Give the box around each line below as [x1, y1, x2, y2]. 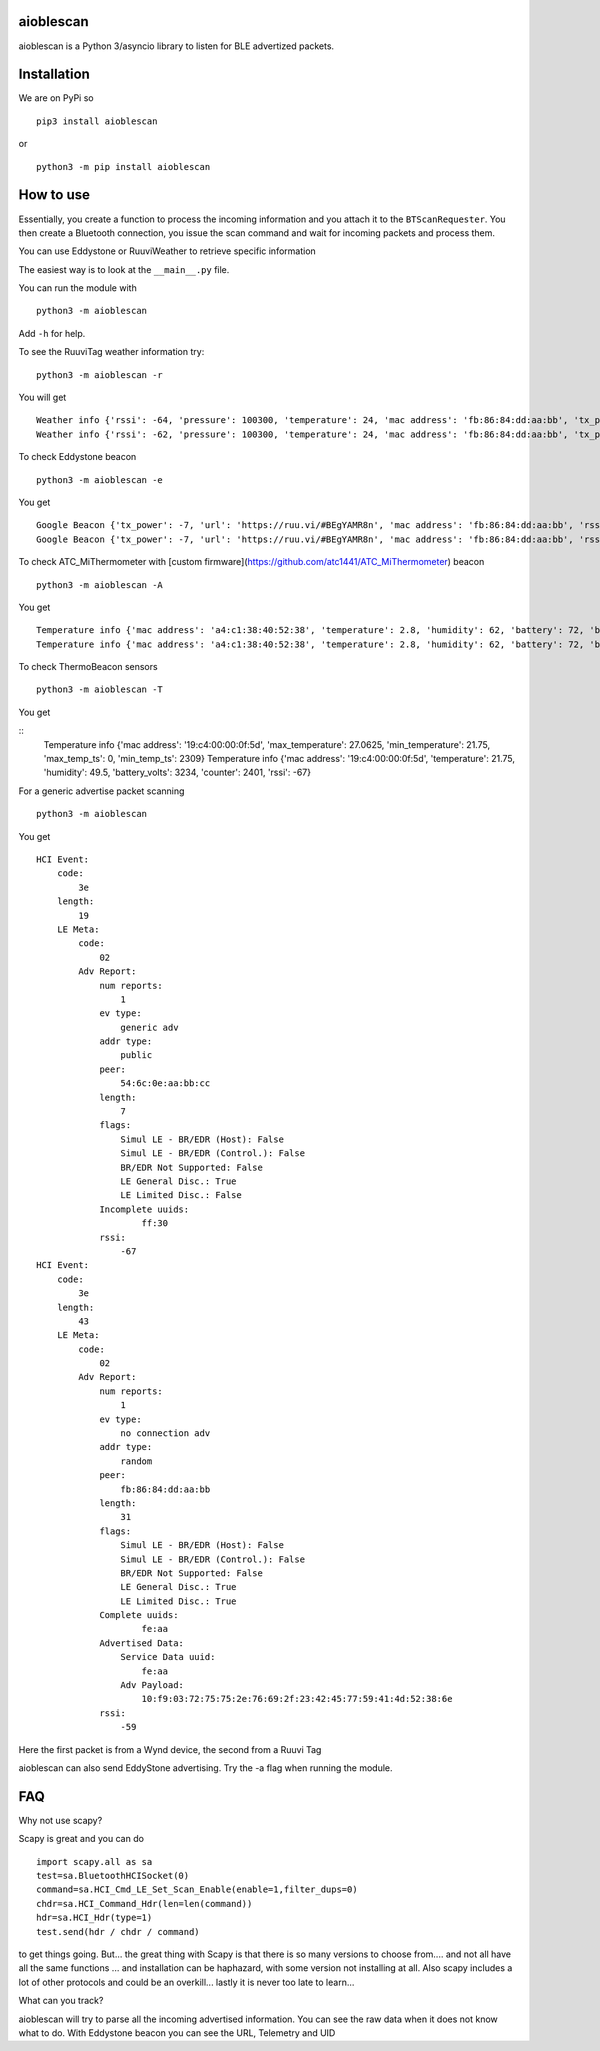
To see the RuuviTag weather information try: [18, 346, 205, 358]
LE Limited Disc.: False [120, 1190, 242, 1201]
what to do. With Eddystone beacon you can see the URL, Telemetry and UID [18, 2026, 336, 2039]
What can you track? [18, 1995, 104, 2007]
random [120, 1455, 153, 1467]
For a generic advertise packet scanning [18, 785, 185, 797]
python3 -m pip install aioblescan [36, 161, 211, 172]
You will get [18, 391, 67, 404]
